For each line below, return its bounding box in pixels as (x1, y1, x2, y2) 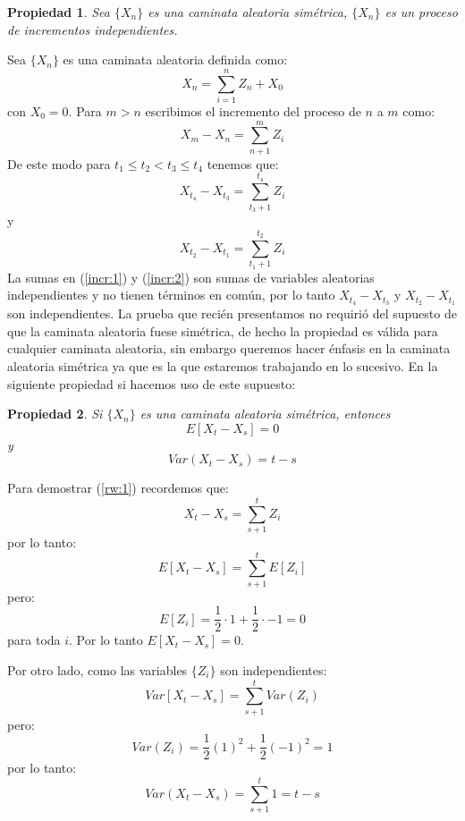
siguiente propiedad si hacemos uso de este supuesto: (7, 374, 296, 393)
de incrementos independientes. (7, 20, 178, 38)
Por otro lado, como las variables (7, 660, 188, 679)
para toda (7, 631, 61, 649)
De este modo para (7, 154, 111, 173)
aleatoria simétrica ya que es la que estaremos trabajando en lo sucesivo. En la (7, 356, 438, 375)
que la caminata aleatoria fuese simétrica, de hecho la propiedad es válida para (7, 321, 438, 340)
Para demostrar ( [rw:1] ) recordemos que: (7, 478, 229, 497)
